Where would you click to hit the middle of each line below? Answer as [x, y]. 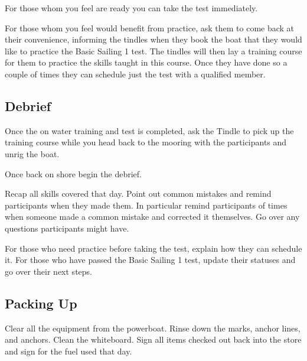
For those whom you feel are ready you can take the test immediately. [131, 8]
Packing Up [41, 303]
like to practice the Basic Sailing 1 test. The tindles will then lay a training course [153, 51]
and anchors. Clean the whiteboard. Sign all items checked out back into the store [153, 339]
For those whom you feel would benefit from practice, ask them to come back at [150, 27]
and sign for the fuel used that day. [68, 351]
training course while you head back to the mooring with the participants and [146, 142]
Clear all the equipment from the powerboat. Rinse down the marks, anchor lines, [153, 328]
